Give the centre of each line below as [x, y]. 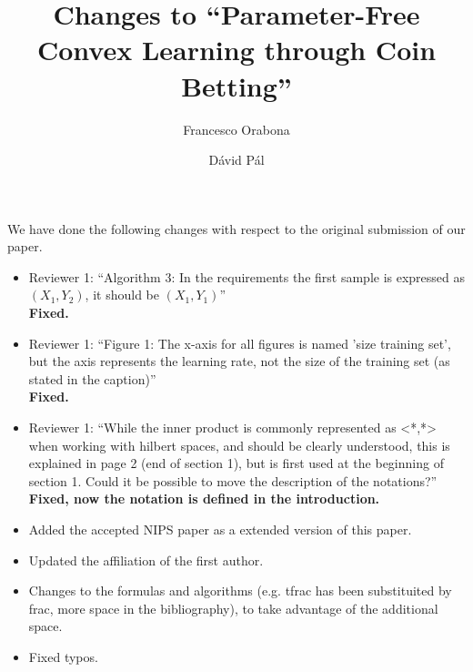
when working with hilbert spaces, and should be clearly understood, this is [239, 445]
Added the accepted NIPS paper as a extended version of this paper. [220, 529]
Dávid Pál [236, 160]
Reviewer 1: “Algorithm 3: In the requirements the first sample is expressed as [247, 276]
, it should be [122, 295]
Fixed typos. [63, 656]
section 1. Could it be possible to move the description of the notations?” [233, 480]
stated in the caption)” [92, 378]
